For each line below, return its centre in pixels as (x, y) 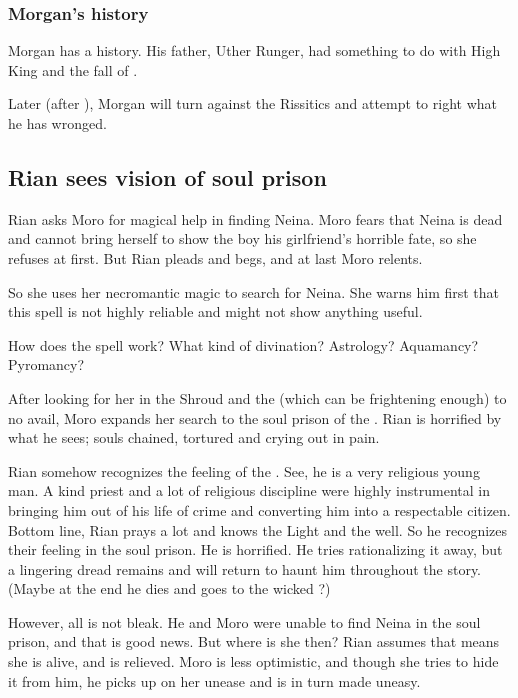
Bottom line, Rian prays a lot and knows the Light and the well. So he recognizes (258, 529)
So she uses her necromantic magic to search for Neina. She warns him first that (254, 291)
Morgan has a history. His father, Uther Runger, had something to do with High (254, 50)
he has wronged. (57, 123)
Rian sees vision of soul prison (167, 176)
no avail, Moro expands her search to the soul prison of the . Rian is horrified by (255, 417)
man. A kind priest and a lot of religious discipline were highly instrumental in (249, 490)
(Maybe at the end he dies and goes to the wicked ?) (169, 588)
